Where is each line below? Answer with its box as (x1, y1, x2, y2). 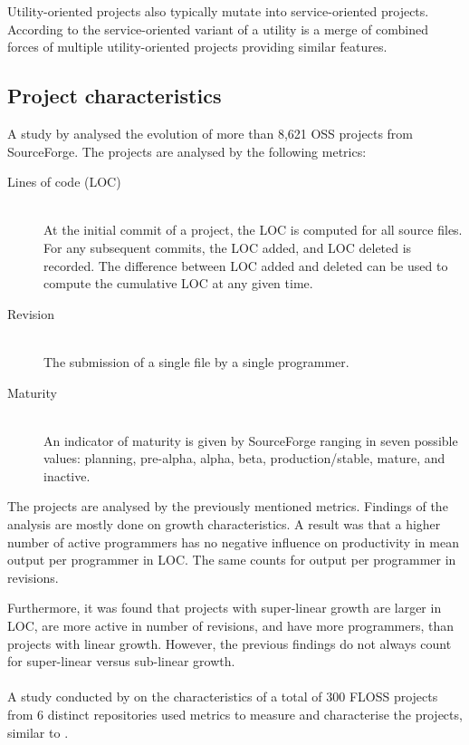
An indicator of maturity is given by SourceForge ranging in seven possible (43, 431, 458, 450)
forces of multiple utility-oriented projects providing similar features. (7, 37, 388, 56)
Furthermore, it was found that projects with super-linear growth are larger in (7, 598, 442, 617)
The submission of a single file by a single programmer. (43, 352, 349, 371)
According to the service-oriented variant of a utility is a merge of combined (7, 19, 429, 38)
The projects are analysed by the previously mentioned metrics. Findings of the (7, 497, 448, 516)
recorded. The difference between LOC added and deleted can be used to (43, 256, 448, 275)
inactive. (43, 466, 91, 485)
